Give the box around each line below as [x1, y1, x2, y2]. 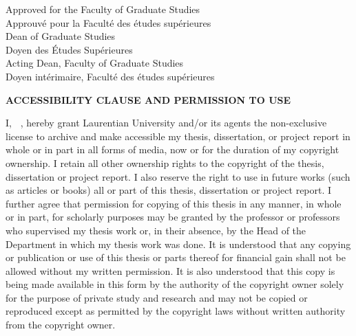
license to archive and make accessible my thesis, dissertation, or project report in [6, 128, 350, 143]
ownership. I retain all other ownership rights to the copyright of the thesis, [6, 155, 324, 170]
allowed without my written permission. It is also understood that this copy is [6, 263, 335, 278]
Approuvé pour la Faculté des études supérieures [6, 15, 211, 30]
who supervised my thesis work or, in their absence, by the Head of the [6, 223, 306, 237]
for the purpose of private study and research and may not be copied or [6, 290, 308, 304]
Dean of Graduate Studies [6, 29, 116, 43]
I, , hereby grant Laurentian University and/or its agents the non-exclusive [6, 115, 327, 130]
